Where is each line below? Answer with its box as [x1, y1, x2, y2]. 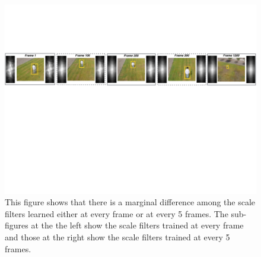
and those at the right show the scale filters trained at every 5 [5, 230, 230, 243]
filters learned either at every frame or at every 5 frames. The [5, 207, 228, 220]
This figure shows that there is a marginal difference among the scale [5, 196, 256, 208]
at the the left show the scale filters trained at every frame [31, 219, 244, 231]
